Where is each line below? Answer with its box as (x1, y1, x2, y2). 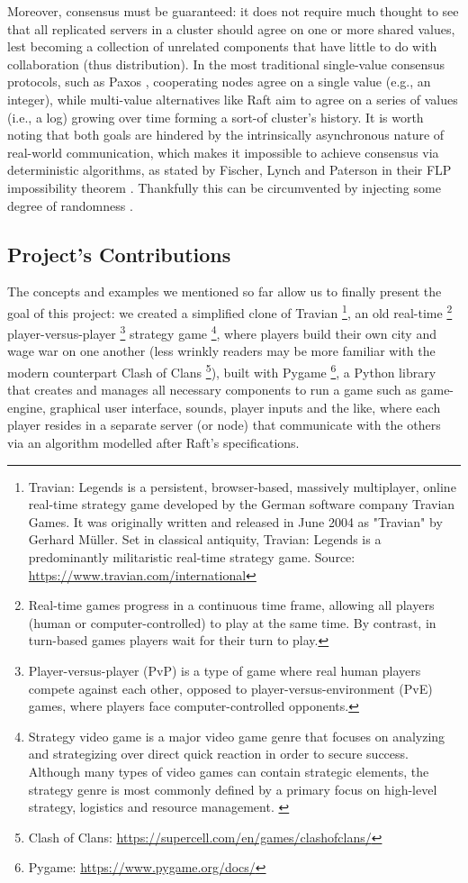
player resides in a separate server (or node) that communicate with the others (7, 415, 441, 434)
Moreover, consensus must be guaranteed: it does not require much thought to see (7, 2, 459, 20)
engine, (7, 397, 46, 416)
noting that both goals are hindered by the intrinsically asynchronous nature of (7, 125, 445, 144)
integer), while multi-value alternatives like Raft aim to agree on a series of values (7, 89, 458, 108)
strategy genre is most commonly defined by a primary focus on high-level (28, 779, 437, 798)
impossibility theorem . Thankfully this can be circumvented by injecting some (7, 178, 441, 196)
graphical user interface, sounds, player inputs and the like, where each (49, 397, 441, 416)
